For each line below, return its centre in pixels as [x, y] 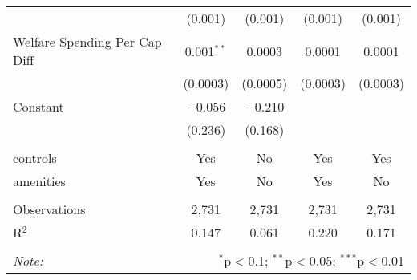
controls [35, 158]
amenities [39, 181]
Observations [49, 209]
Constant [38, 106]
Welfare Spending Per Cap [87, 41]
